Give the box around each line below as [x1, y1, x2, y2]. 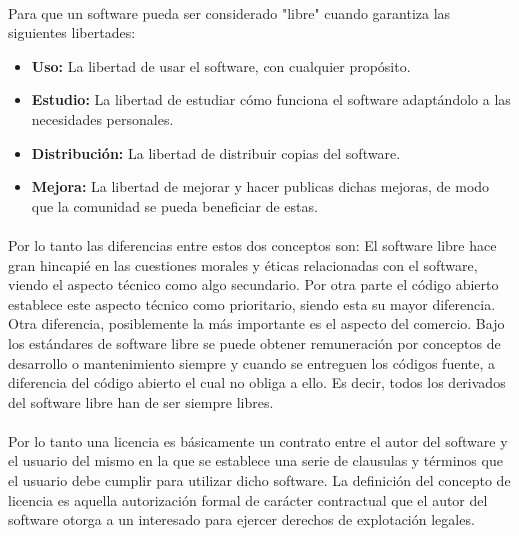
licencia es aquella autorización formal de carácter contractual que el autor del [8, 489, 488, 510]
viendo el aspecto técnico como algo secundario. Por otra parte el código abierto [8, 274, 499, 295]
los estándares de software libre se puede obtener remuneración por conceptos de [8, 332, 501, 353]
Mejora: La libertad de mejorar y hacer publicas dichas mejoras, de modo [31, 176, 490, 197]
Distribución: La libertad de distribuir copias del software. [31, 142, 401, 163]
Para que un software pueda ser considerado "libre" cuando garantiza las [8, 2, 451, 23]
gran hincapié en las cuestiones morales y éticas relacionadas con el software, [8, 254, 478, 275]
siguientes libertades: [8, 22, 136, 43]
